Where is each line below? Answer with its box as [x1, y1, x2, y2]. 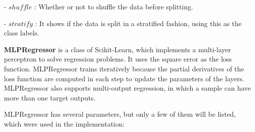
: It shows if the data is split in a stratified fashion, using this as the [35, 18, 242, 28]
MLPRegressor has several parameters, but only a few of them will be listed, [4, 109, 236, 119]
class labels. [4, 28, 40, 38]
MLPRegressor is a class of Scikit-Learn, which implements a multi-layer [4, 44, 231, 54]
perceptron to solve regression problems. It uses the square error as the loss [4, 54, 232, 64]
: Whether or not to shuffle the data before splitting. [34, 1, 193, 11]
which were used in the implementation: [4, 118, 125, 129]
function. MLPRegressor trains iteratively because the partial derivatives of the [4, 63, 244, 73]
